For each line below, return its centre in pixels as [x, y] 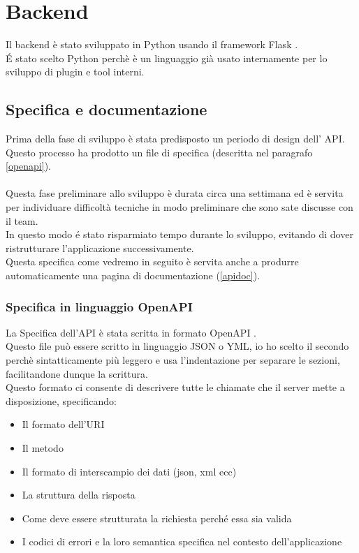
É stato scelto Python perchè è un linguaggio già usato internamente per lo [167, 58]
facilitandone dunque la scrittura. [77, 373]
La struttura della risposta [79, 495]
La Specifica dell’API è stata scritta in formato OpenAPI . [131, 332]
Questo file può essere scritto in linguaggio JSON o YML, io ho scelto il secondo [177, 346]
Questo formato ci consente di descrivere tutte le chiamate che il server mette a [175, 387]
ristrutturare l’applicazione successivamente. [100, 248]
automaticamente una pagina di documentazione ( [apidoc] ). [133, 275]
